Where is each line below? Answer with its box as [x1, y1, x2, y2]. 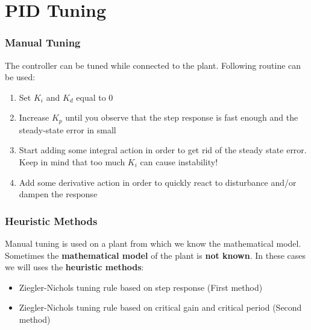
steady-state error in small [19, 123, 116, 136]
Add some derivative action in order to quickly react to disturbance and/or [19, 176, 297, 188]
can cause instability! [140, 156, 218, 168]
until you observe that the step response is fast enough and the [65, 111, 298, 124]
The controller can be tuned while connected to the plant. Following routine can [5, 59, 301, 71]
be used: [5, 71, 36, 83]
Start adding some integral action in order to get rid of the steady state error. [19, 144, 307, 156]
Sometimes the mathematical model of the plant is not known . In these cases [5, 249, 306, 261]
